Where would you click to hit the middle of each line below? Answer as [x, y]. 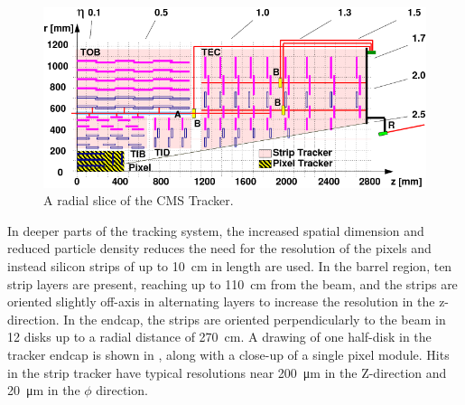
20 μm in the [44, 390]
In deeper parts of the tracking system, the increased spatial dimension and [216, 230]
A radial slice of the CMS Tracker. [139, 200]
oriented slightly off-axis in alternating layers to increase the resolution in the [221, 301]
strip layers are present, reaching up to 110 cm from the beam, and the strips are [232, 283]
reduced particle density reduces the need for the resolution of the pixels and [219, 248]
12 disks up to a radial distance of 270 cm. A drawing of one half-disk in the [219, 337]
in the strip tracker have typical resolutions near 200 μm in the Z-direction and [227, 372]
